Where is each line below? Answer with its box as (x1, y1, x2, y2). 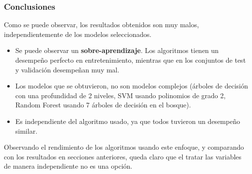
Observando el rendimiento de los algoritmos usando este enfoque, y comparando (4, 142, 244, 152)
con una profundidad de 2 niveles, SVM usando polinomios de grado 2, (15, 90, 226, 100)
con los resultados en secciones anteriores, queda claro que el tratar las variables (4, 151, 242, 161)
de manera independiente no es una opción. (4, 161, 132, 171)
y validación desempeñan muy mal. (15, 64, 120, 74)
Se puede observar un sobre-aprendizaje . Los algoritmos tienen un (15, 45, 219, 55)
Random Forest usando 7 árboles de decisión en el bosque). (15, 100, 191, 110)
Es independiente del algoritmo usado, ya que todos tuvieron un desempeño (15, 116, 240, 126)
